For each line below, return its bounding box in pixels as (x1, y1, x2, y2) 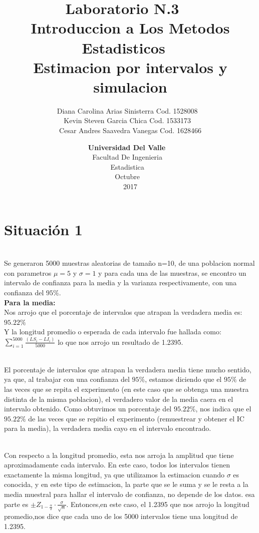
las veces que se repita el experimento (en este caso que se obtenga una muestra (4, 383, 249, 394)
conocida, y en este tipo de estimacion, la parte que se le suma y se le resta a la (4, 479, 248, 489)
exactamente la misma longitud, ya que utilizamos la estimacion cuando (4, 469, 225, 479)
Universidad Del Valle (88, 142, 166, 152)
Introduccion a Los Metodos (31, 18, 230, 38)
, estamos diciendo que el (145, 374, 222, 384)
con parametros (4, 267, 52, 278)
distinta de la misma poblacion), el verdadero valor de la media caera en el (4, 393, 233, 404)
